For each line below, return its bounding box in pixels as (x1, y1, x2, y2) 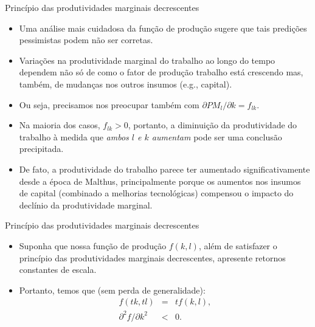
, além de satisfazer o (198, 239, 277, 252)
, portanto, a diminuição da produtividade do (128, 119, 297, 131)
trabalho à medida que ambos (19, 130, 129, 143)
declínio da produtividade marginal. (19, 198, 153, 211)
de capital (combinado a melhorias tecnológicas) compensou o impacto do (19, 187, 294, 199)
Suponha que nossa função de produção (19, 239, 167, 252)
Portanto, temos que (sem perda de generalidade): (19, 283, 206, 296)
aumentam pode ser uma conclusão (151, 130, 282, 143)
